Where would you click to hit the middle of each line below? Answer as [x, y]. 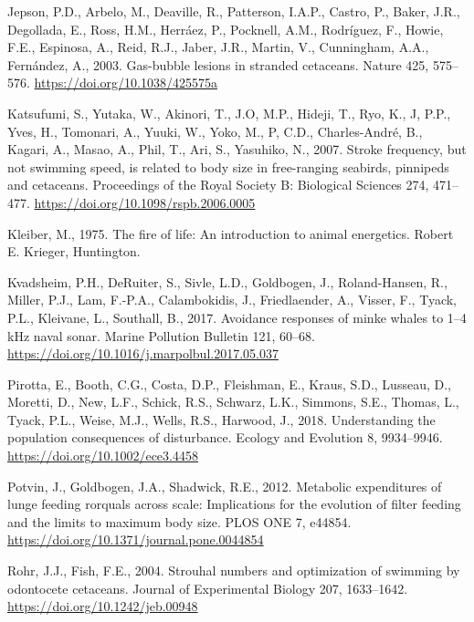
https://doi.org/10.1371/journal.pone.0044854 [136, 539]
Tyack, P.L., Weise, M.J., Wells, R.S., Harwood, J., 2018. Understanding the [221, 419]
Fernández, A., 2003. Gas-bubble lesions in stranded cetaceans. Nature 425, [218, 64]
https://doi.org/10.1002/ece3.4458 [103, 456]
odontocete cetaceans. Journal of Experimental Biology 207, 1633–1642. [208, 588]
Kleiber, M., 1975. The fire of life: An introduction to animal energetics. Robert [231, 233]
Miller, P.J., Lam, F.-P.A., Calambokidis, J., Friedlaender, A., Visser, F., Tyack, [232, 300]
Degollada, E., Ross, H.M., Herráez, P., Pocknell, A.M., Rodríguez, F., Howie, [226, 29]
